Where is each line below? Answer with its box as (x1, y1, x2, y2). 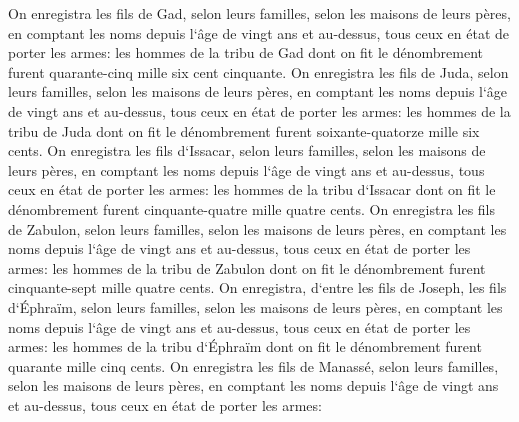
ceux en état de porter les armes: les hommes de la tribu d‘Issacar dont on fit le (8, 179, 496, 200)
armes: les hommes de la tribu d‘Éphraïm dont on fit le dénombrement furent (8, 336, 482, 357)
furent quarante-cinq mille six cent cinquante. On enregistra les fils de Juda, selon (8, 61, 509, 82)
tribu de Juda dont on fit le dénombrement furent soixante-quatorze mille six (8, 120, 480, 141)
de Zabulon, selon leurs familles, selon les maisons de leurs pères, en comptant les (8, 218, 507, 239)
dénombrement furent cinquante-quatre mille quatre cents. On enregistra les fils (8, 198, 496, 219)
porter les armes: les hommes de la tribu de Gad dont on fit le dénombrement (8, 42, 484, 63)
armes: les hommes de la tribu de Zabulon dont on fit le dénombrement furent (8, 257, 486, 278)
